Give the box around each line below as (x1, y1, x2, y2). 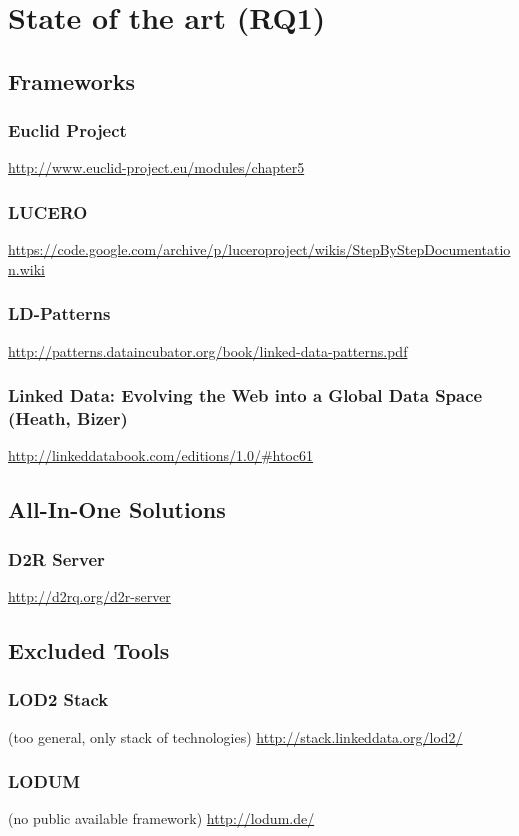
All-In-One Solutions (8, 494, 226, 525)
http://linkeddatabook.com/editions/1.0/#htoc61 (8, 445, 314, 466)
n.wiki (8, 258, 45, 279)
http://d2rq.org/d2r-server (8, 585, 171, 606)
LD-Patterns (8, 301, 111, 326)
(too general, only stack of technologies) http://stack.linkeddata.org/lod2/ (8, 726, 463, 747)
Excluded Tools (8, 634, 170, 665)
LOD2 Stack (8, 687, 109, 712)
